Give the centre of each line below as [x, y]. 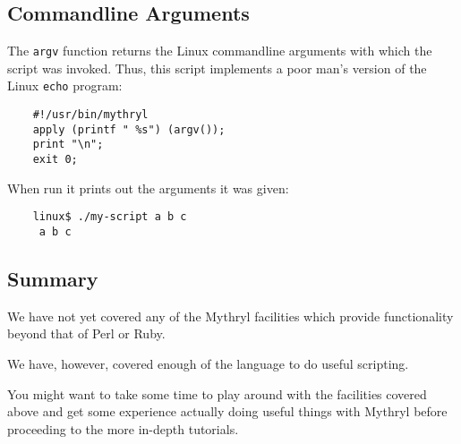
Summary [53, 279]
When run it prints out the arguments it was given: [148, 188]
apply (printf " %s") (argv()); [129, 129]
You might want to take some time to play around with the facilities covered [217, 393]
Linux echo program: [65, 85]
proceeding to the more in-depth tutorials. [123, 428]
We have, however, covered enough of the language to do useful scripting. [208, 364]
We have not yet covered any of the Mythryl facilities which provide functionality [230, 316]
